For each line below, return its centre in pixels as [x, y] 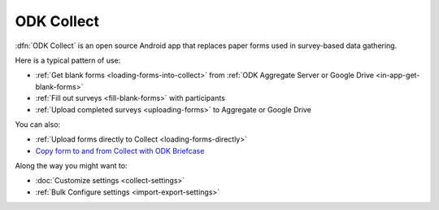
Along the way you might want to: [71, 166]
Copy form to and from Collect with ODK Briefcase [120, 151]
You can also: [38, 124]
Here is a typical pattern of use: [68, 60]
